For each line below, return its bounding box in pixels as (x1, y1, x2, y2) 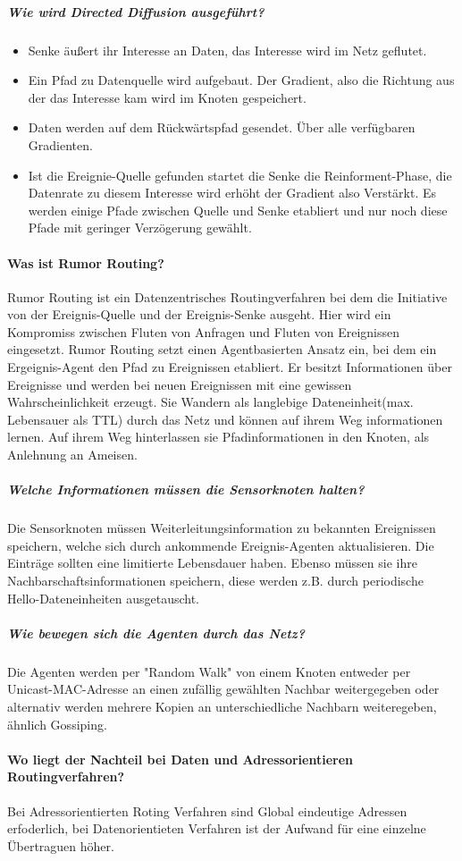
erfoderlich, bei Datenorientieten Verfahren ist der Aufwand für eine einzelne (7, 819, 426, 838)
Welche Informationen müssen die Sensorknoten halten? (7, 480, 365, 499)
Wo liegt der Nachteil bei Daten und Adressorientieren (7, 749, 353, 768)
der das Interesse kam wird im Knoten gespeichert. (28, 88, 307, 106)
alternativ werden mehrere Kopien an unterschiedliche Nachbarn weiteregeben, (7, 696, 437, 715)
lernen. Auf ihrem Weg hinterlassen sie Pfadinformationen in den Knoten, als (7, 427, 430, 446)
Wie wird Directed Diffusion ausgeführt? (7, 2, 265, 21)
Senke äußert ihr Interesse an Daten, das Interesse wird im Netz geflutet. (28, 40, 427, 59)
